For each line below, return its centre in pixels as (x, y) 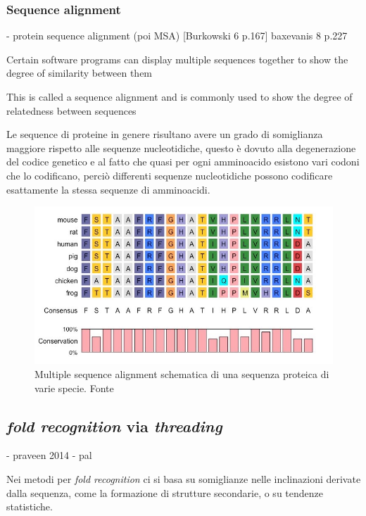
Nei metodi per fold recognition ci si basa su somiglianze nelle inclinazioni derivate (184, 478)
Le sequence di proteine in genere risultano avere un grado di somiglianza (165, 134)
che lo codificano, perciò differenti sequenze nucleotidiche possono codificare (170, 175)
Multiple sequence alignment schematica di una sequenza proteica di (182, 373)
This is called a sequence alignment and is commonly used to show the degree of (179, 96)
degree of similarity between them (80, 73)
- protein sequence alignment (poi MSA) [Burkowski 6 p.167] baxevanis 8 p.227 (177, 36)
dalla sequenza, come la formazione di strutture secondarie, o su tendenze (165, 492)
